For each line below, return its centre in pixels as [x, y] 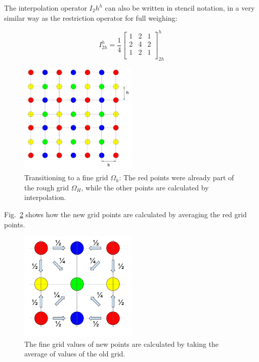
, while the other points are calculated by [145, 187]
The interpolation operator [46, 8]
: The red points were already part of [177, 177]
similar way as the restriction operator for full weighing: [91, 17]
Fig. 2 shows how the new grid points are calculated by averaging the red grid [125, 214]
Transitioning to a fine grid [66, 177]
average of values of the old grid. [75, 354]
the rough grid [47, 187]
